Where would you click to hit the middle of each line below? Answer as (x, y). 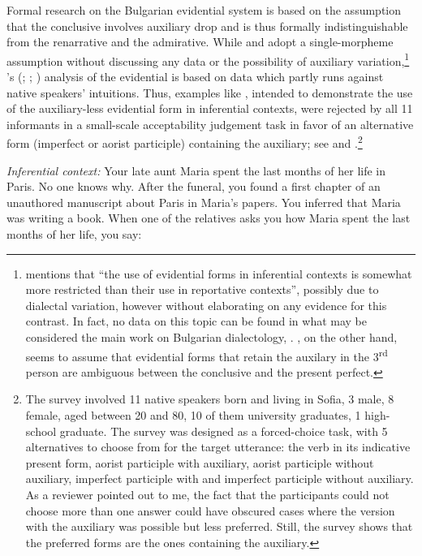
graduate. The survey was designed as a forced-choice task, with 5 (224, 431)
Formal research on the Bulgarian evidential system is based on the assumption (204, 10)
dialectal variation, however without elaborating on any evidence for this (206, 305)
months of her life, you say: (74, 234)
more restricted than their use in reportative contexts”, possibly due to (202, 289)
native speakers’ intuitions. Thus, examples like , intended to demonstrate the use (210, 92)
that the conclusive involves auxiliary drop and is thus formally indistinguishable (207, 26)
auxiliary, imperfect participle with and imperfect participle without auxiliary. (220, 478)
